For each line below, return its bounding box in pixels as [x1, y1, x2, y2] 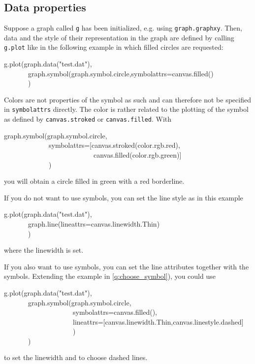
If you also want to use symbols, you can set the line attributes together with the [4, 261, 249, 271]
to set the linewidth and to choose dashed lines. [4, 352, 148, 363]
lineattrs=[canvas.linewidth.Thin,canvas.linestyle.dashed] [72, 316, 244, 327]
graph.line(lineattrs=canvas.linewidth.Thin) [28, 218, 160, 229]
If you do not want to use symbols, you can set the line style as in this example [4, 192, 243, 202]
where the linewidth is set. [4, 245, 84, 255]
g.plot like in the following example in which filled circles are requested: [4, 42, 223, 52]
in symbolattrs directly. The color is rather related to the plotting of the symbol [4, 104, 249, 114]
